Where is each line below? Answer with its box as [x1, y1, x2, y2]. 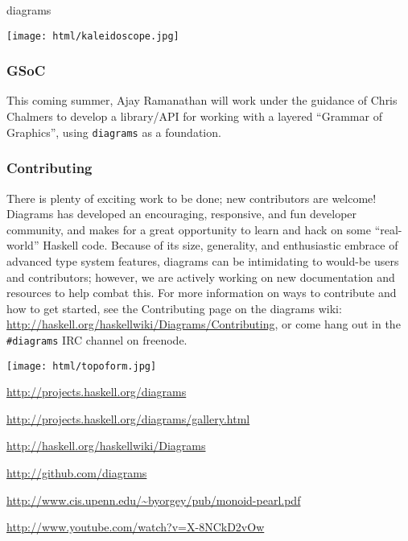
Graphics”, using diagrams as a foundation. [6, 123, 221, 140]
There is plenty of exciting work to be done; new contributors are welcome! [6, 189, 377, 206]
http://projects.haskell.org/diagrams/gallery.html [6, 410, 250, 427]
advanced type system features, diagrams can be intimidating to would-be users [6, 252, 399, 269]
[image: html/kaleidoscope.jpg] [6, 30, 179, 42]
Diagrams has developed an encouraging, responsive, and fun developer [6, 205, 357, 222]
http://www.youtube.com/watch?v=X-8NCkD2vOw [6, 518, 265, 535]
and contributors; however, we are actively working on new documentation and [6, 268, 395, 285]
